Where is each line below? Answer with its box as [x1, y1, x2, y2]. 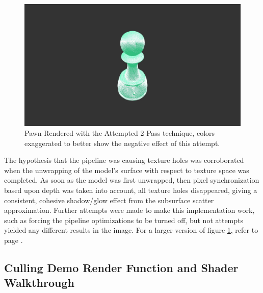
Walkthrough [4, 275, 74, 290]
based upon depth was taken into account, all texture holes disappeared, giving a [4, 185, 257, 196]
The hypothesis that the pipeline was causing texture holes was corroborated [4, 155, 244, 165]
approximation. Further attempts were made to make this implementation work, [4, 205, 255, 215]
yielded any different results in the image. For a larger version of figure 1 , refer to [4, 225, 258, 235]
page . [4, 235, 23, 246]
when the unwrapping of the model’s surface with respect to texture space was [4, 164, 249, 175]
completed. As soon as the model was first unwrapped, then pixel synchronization [4, 175, 259, 185]
